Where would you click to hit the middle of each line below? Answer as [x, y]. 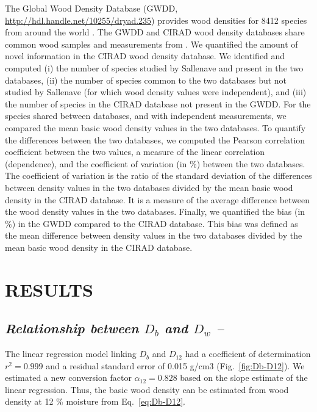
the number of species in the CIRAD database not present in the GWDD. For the [158, 103]
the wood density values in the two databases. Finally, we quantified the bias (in [155, 211]
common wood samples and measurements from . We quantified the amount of [151, 44]
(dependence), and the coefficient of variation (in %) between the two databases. [155, 163]
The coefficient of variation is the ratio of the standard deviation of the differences [158, 175]
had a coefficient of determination [248, 354]
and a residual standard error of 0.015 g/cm [128, 365]
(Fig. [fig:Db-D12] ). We [261, 365]
